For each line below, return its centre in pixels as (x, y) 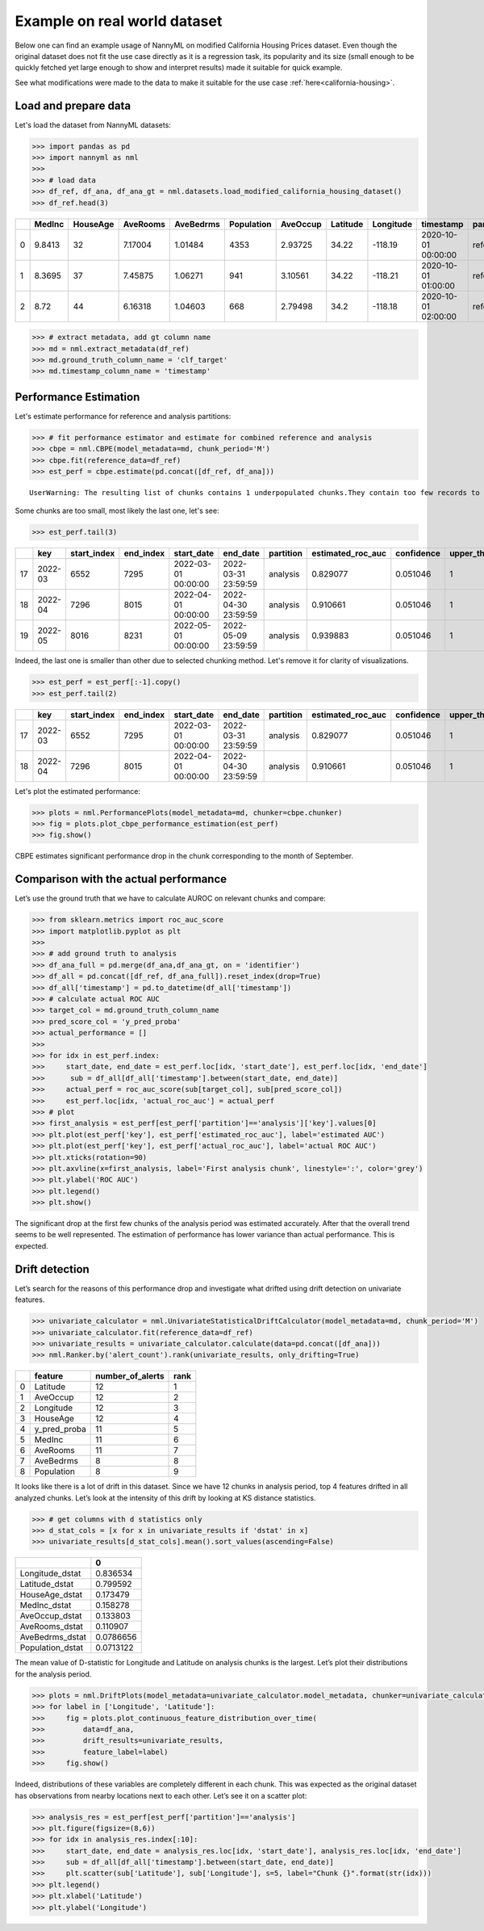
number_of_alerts (130, 1376)
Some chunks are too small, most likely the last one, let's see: (117, 511)
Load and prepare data (73, 105)
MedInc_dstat (46, 1606)
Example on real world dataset (119, 21)
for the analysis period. (53, 1674)
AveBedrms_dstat (53, 1637)
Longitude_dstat (50, 1573)
